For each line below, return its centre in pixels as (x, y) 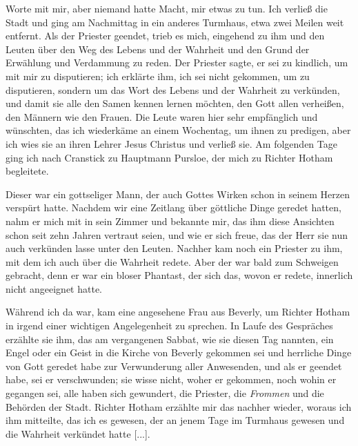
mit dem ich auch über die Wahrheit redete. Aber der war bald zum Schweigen (172, 261)
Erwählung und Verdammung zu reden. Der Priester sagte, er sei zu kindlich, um (177, 62)
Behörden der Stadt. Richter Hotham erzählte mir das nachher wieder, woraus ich (179, 406)
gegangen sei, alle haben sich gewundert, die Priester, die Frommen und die (165, 393)
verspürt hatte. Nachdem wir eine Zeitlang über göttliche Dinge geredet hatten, (173, 207)
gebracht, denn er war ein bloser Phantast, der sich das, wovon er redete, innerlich (179, 275)
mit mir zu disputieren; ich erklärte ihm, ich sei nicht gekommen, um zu (158, 76)
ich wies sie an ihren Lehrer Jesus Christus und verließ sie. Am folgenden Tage (171, 143)
